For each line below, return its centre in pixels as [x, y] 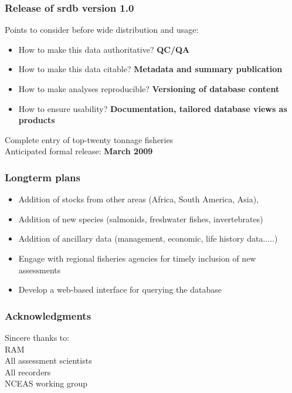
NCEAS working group [46, 383]
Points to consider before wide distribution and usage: [102, 30]
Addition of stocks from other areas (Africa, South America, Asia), [139, 199]
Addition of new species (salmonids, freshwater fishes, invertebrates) [141, 218]
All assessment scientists [48, 360]
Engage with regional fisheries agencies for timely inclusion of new [137, 258]
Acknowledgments [48, 315]
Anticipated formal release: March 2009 [79, 151]
